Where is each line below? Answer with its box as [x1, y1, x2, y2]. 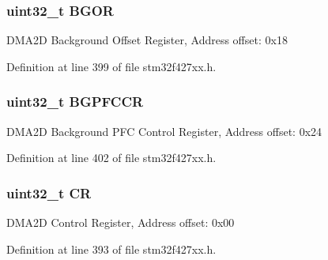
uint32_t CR [6, 183, 92, 202]
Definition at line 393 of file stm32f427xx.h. [6, 240, 217, 257]
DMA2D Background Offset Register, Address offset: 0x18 [6, 32, 288, 48]
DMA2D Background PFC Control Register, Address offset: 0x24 [6, 122, 322, 139]
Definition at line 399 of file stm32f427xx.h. [6, 58, 217, 74]
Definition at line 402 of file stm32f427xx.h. [6, 149, 217, 166]
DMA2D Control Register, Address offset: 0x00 [6, 214, 235, 231]
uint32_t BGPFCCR [6, 92, 144, 111]
